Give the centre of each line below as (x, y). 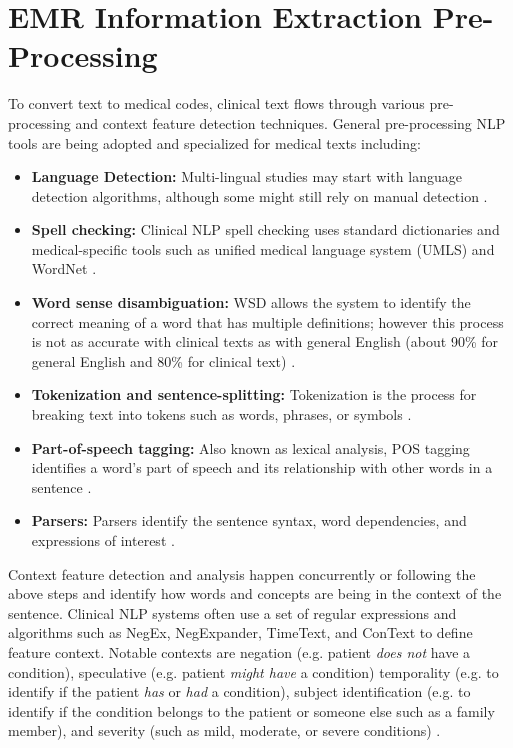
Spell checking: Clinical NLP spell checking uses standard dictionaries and (265, 229)
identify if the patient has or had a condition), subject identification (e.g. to (239, 691)
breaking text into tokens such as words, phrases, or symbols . (221, 414)
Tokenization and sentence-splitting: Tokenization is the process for (254, 394)
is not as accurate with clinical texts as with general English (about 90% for (264, 341)
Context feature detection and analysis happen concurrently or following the (242, 573)
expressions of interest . (103, 540)
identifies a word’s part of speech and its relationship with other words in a (262, 467)
